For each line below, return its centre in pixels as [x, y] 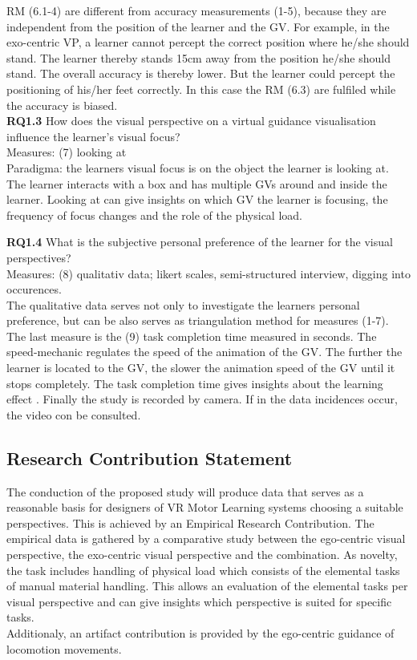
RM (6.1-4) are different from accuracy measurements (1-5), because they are [196, 10]
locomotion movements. [64, 648]
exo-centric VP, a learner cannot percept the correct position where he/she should [208, 42]
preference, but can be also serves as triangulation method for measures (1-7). [198, 320]
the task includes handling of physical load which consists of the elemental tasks [203, 570]
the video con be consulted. [74, 414]
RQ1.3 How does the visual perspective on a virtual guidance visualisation [191, 121]
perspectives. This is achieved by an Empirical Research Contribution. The [190, 522]
